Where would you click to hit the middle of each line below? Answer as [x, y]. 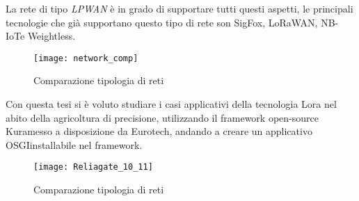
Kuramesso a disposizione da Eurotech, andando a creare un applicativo [159, 131]
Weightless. [51, 36]
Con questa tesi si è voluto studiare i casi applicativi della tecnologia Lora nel [171, 104]
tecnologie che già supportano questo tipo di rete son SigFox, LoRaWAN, [162, 22]
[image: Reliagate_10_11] [93, 167]
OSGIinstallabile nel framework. [74, 144]
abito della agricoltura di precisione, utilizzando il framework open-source [162, 117]
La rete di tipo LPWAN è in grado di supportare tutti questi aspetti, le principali [179, 8]
